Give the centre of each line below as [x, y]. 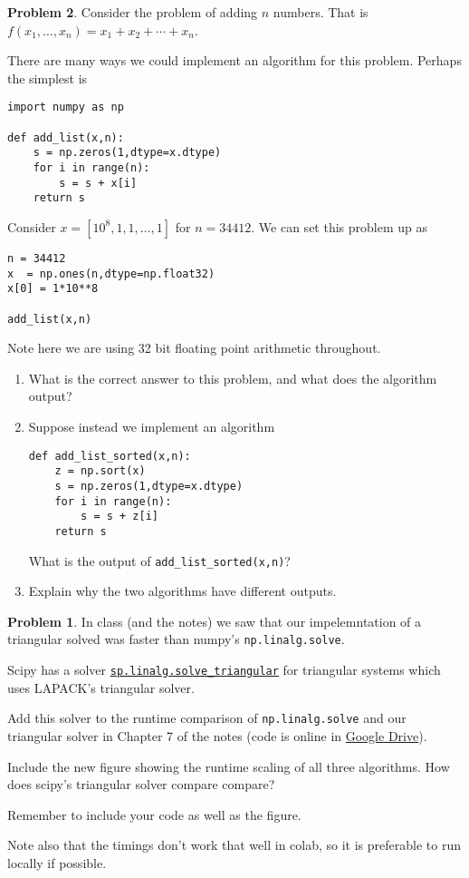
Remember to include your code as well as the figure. [154, 814]
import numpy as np [66, 107]
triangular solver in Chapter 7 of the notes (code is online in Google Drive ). [217, 735]
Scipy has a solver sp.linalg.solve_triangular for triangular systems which [224, 670]
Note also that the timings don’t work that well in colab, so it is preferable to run [234, 845]
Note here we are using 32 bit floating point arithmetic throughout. [194, 348]
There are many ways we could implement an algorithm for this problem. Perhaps [234, 60]
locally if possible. [57, 862]
